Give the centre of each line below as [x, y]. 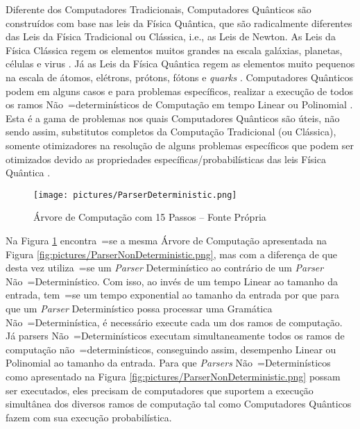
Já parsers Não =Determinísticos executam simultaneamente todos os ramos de [175, 336]
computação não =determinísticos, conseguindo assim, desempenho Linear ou [171, 349]
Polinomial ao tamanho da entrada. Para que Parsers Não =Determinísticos [168, 363]
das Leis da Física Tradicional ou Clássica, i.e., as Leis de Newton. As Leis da [171, 36]
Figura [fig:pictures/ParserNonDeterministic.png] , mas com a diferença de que [171, 254]
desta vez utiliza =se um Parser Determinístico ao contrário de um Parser [165, 268]
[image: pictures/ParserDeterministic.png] [135, 195]
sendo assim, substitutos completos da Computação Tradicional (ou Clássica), [171, 132]
